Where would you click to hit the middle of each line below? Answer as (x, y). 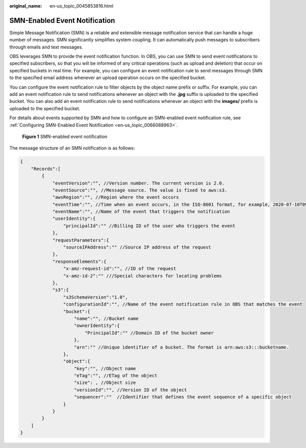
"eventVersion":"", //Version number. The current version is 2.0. (138, 183)
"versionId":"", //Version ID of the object (131, 390)
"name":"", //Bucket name (106, 318)
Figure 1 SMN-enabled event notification (65, 136)
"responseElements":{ (79, 261)
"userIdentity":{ (74, 219)
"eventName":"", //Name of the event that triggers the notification (141, 212)
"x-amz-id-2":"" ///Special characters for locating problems (142, 276)
